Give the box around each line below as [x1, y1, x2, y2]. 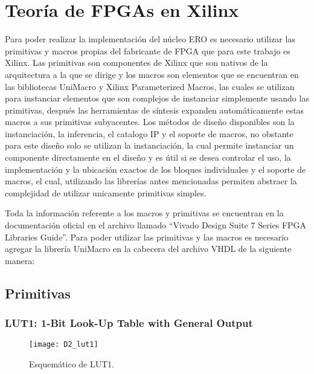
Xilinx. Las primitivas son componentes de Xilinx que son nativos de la [5, 56, 268, 69]
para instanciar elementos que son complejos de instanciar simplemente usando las [5, 92, 309, 105]
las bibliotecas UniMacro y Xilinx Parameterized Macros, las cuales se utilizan [5, 80, 295, 92]
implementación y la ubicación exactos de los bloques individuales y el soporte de [5, 163, 306, 175]
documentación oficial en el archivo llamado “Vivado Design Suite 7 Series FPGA [5, 219, 307, 231]
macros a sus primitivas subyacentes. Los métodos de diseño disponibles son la [5, 115, 295, 128]
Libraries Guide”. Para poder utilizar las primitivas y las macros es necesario [5, 230, 289, 243]
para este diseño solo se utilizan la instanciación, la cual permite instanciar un [5, 139, 294, 152]
